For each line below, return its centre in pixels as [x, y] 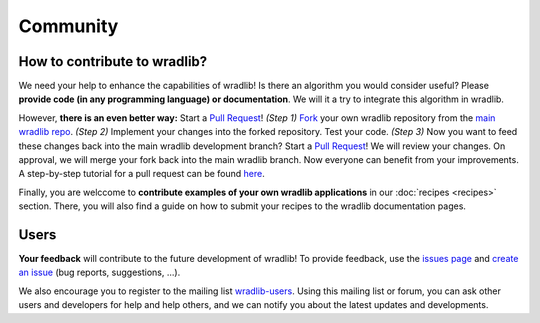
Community [68, 26]
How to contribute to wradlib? [113, 61]
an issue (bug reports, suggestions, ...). [99, 272]
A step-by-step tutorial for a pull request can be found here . [141, 174]
